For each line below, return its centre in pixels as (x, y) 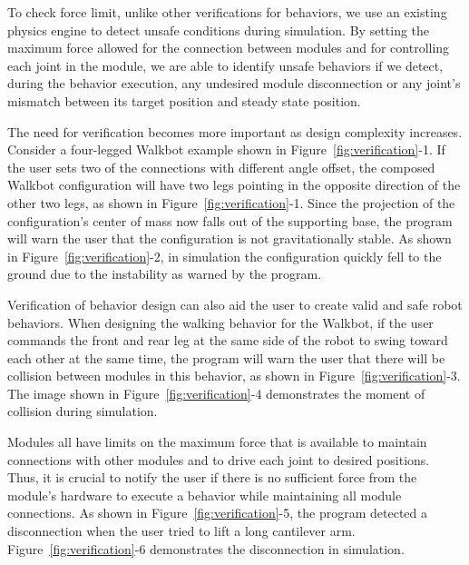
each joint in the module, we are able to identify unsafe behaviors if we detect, (225, 65)
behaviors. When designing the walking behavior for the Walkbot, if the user (220, 322)
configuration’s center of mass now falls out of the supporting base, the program (230, 220)
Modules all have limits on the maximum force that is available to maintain (217, 442)
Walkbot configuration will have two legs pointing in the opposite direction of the (234, 185)
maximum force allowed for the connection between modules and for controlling (229, 48)
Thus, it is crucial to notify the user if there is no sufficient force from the (212, 477)
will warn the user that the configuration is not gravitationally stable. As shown (230, 238)
